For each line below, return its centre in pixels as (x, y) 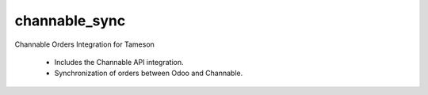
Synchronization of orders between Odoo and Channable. (149, 73)
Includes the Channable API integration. (119, 62)
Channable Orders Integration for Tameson (84, 44)
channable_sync (70, 21)
